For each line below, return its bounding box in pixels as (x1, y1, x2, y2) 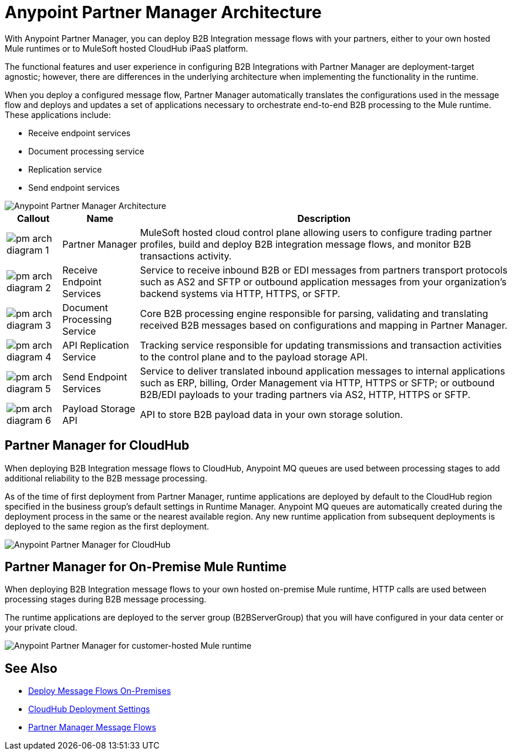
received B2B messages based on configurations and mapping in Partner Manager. (140, 319, 508, 331)
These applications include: (5, 109, 111, 120)
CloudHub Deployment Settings (28, 704, 150, 714)
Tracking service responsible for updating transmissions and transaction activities (140, 339, 502, 351)
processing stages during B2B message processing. (5, 594, 207, 605)
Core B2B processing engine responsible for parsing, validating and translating (140, 307, 489, 319)
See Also (5, 660, 58, 676)
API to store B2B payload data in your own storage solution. (140, 408, 403, 420)
